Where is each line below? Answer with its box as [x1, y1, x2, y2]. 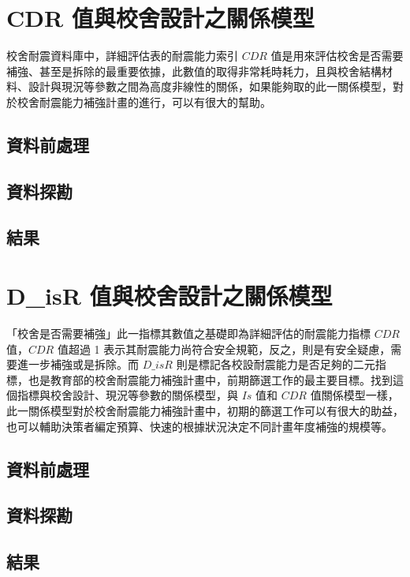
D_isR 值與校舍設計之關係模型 [6, 279, 333, 312]
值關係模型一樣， [310, 387, 399, 403]
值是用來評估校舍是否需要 [270, 47, 404, 64]
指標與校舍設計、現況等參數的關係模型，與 [17, 387, 238, 403]
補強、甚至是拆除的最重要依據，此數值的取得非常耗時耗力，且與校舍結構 [6, 62, 382, 79]
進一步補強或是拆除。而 [17, 356, 139, 373]
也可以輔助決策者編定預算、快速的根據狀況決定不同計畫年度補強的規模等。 [6, 418, 393, 434]
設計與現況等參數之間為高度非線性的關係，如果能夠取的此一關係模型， [28, 78, 393, 95]
